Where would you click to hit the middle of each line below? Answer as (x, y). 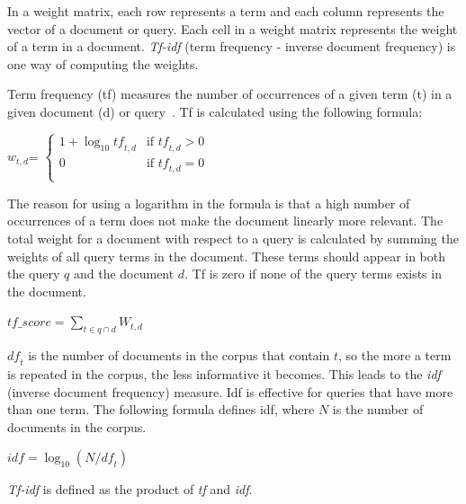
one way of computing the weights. (103, 63)
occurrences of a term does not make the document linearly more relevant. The (225, 221)
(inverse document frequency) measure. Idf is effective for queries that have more (230, 391)
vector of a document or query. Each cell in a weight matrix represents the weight (233, 28)
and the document (124, 274)
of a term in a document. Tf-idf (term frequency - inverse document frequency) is (232, 46)
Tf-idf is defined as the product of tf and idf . (130, 489)
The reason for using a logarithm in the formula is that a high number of (209, 203)
